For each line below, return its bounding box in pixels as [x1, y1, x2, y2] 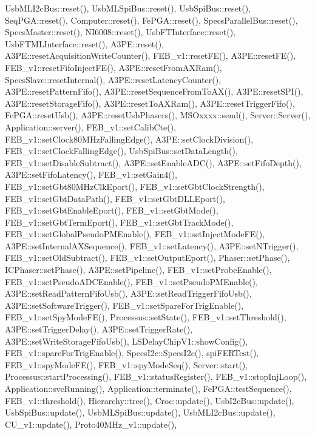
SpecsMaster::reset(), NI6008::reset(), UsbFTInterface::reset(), [5, 25, 236, 38]
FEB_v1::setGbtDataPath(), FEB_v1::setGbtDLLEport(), [5, 192, 225, 204]
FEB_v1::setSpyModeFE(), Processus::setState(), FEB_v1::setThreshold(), [5, 311, 286, 323]
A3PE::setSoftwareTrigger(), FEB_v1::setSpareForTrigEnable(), [5, 298, 244, 311]
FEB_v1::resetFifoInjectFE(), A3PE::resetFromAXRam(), [5, 61, 222, 73]
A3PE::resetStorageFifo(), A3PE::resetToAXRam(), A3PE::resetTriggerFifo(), [5, 96, 295, 109]
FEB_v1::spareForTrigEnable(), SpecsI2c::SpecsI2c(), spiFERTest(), [5, 346, 259, 359]
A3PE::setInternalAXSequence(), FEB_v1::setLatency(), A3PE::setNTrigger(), [5, 239, 299, 252]
